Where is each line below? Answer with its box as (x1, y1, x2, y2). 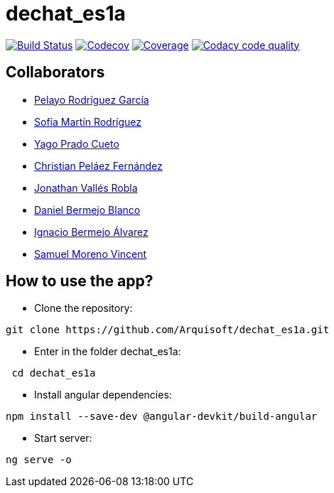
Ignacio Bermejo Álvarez (34, 225, 149, 238)
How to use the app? (6, 272, 153, 291)
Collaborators (6, 63, 105, 82)
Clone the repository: (34, 302, 133, 315)
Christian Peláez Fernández (34, 159, 163, 172)
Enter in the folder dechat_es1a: (34, 345, 181, 358)
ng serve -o (6, 454, 72, 466)
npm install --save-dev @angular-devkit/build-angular (6, 411, 318, 423)
